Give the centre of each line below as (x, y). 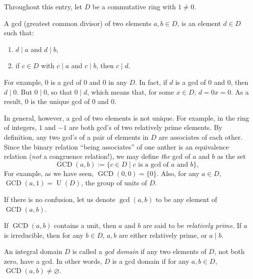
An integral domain (33, 251)
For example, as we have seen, (49, 173)
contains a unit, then (85, 225)
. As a (240, 91)
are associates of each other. (201, 137)
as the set (231, 156)
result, (13, 101)
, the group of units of (114, 183)
